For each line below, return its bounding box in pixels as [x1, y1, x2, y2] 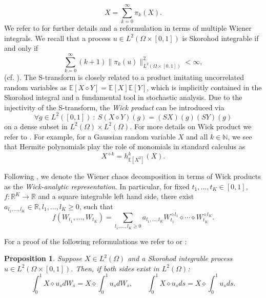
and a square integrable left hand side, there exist [38, 191, 194, 202]
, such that [79, 201, 113, 211]
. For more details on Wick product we [130, 121, 252, 131]
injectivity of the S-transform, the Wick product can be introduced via [4, 102, 224, 112]
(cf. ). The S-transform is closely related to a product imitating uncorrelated [4, 72, 244, 83]
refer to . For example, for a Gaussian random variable [4, 131, 176, 142]
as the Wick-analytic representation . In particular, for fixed [4, 181, 190, 191]
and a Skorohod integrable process [128, 253, 233, 264]
